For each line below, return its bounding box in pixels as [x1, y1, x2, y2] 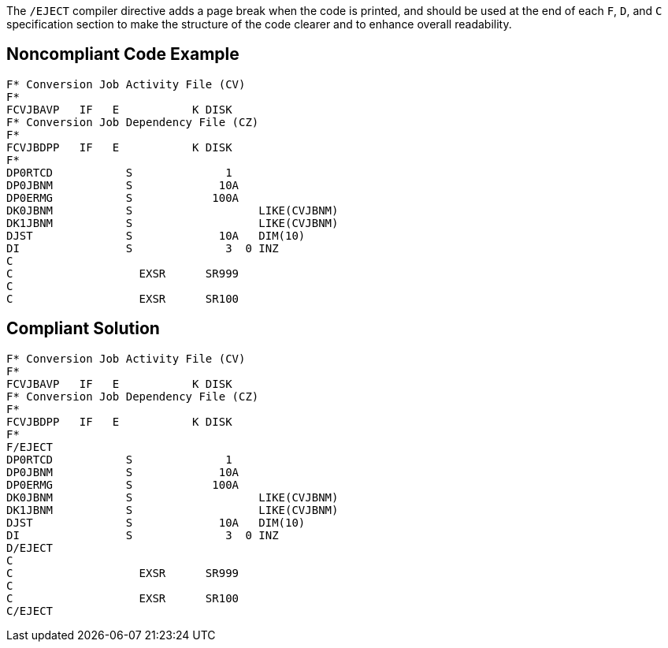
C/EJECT [6, 604, 54, 617]
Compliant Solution [6, 318, 160, 339]
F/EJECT [6, 440, 54, 453]
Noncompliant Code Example [6, 44, 239, 65]
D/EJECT [6, 541, 54, 554]
